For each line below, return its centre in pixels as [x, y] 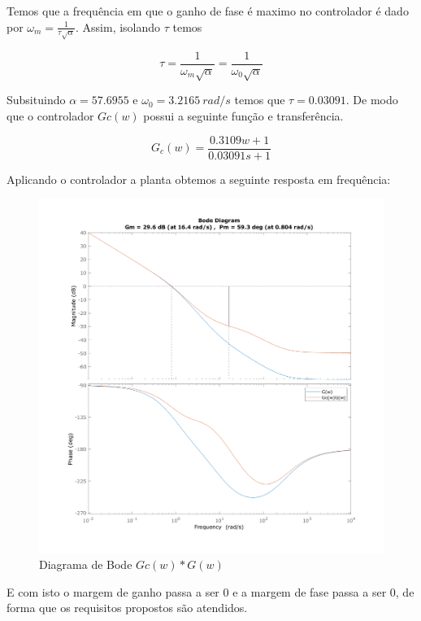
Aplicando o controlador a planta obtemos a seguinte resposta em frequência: [199, 179]
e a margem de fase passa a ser [310, 591]
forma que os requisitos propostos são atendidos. [127, 608]
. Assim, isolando [118, 26]
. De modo [372, 100]
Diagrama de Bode [86, 564]
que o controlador [50, 115]
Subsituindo [36, 100]
